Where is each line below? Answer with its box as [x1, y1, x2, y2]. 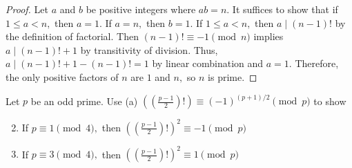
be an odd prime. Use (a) [30, 93, 138, 108]
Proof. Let [6, 2, 48, 16]
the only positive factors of [6, 69, 119, 84]
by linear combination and [152, 56, 264, 71]
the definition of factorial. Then [6, 29, 139, 44]
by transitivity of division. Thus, [80, 42, 218, 57]
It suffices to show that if [232, 2, 338, 16]
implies [253, 29, 284, 44]
